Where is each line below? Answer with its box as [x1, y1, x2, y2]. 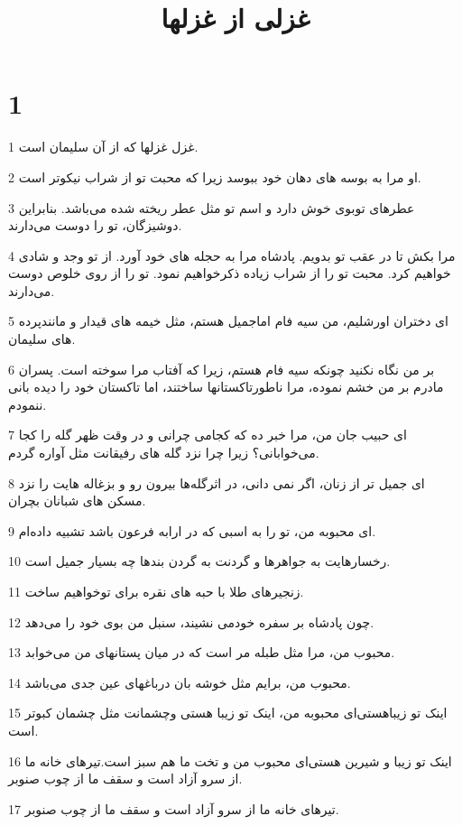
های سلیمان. [8, 329, 76, 348]
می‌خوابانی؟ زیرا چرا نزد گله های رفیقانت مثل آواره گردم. [8, 443, 319, 462]
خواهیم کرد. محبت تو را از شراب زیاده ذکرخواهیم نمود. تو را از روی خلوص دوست [8, 264, 451, 283]
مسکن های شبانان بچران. [8, 491, 146, 510]
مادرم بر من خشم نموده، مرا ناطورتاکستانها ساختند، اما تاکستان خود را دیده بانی [8, 377, 444, 396]
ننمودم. [8, 394, 47, 413]
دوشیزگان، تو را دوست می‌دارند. [8, 216, 182, 235]
